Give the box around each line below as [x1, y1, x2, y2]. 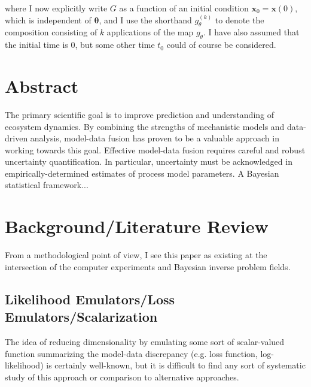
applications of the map [106, 26, 194, 38]
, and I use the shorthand [99, 13, 192, 26]
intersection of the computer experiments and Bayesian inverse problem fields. [5, 260, 291, 273]
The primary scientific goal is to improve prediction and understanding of [5, 108, 275, 120]
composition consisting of [5, 26, 97, 38]
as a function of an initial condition [119, 2, 249, 14]
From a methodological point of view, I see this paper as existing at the [5, 249, 267, 261]
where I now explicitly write [5, 2, 108, 14]
